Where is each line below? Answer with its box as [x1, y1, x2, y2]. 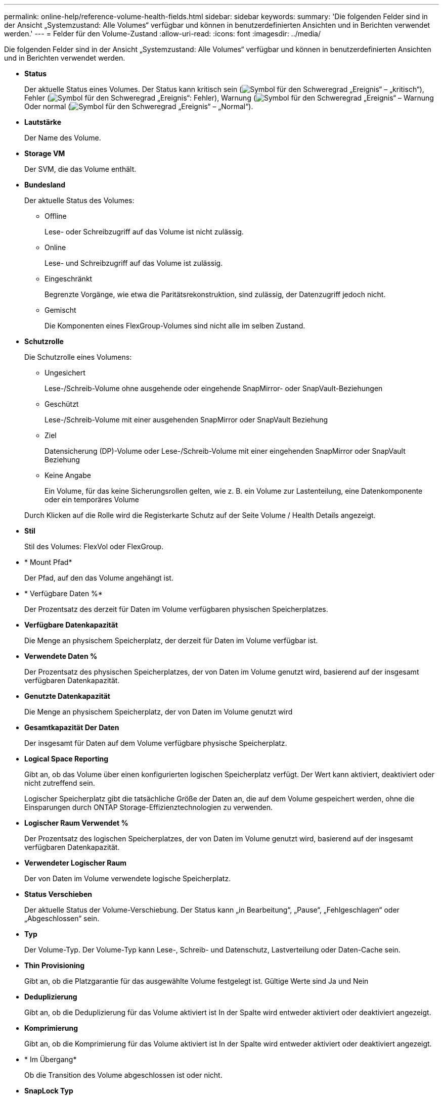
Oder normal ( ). [24, 102, 253, 111]
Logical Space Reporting [24, 754, 109, 763]
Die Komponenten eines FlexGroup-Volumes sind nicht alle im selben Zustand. [45, 321, 305, 330]
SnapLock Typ [24, 1086, 73, 1095]
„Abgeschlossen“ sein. [24, 914, 100, 923]
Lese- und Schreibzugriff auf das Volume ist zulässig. [45, 259, 223, 267]
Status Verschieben [24, 890, 92, 898]
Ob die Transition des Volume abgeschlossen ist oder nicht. [24, 1071, 223, 1079]
